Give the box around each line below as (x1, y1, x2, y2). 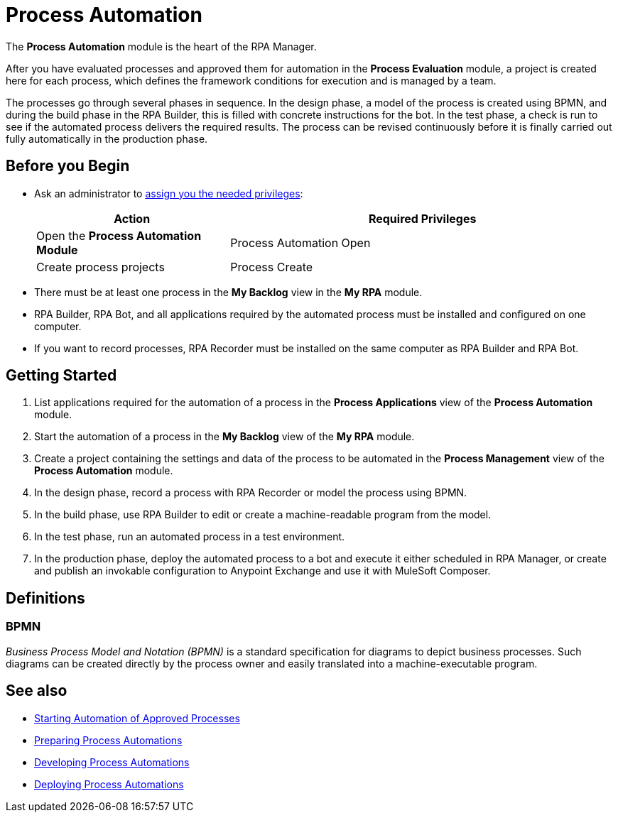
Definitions (6, 589, 85, 607)
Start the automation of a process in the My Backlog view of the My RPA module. (34, 430, 415, 443)
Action (114, 211, 151, 226)
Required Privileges (368, 211, 477, 226)
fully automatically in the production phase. (6, 132, 208, 145)
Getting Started (6, 366, 117, 385)
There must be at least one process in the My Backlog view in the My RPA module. (34, 285, 423, 298)
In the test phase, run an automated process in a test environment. (34, 530, 345, 543)
